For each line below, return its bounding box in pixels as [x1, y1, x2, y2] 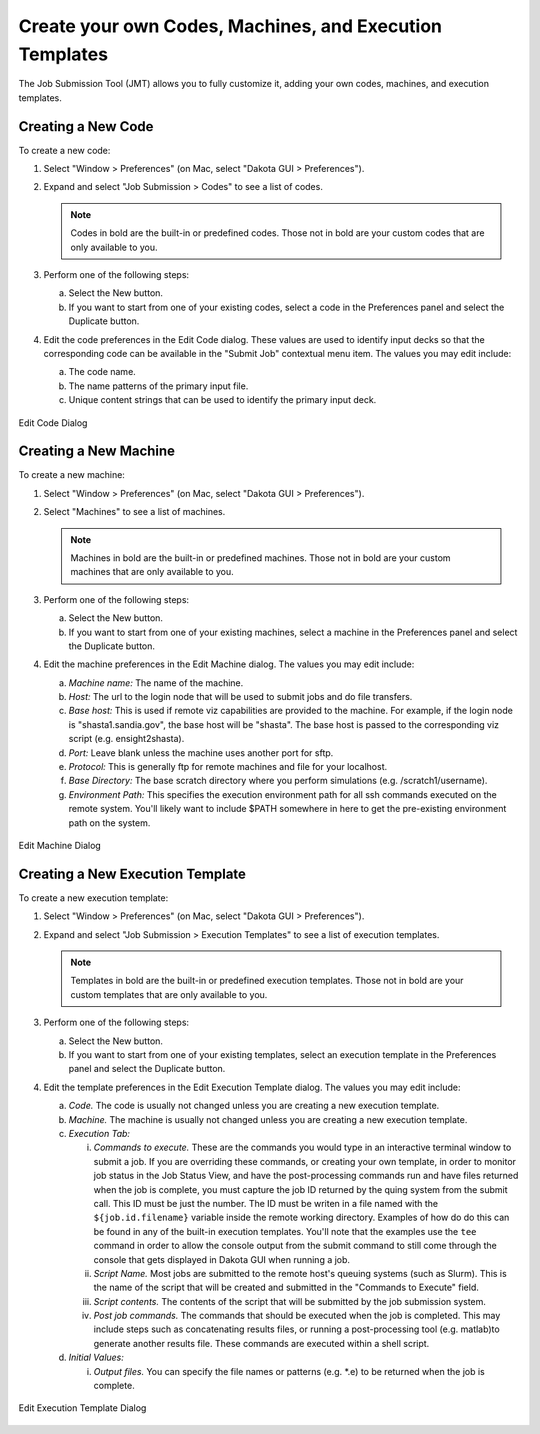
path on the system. [68, 816, 151, 829]
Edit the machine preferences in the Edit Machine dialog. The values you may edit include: [43, 658, 415, 670]
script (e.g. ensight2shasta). [68, 733, 185, 745]
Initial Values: [68, 1351, 125, 1364]
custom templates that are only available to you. [70, 988, 268, 1000]
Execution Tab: [68, 1127, 130, 1139]
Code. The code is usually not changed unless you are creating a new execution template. [68, 1100, 440, 1112]
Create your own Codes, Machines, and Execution [18, 15, 443, 37]
